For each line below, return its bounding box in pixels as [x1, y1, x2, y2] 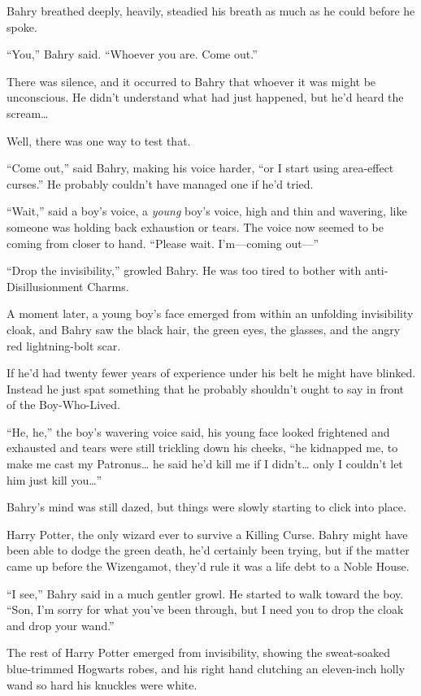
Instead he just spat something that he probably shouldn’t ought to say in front [7, 380, 405, 397]
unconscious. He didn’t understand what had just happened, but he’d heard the [7, 89, 404, 106]
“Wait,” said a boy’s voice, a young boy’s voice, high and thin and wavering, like [7, 202, 407, 220]
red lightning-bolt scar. [7, 337, 121, 354]
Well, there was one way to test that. [7, 132, 191, 149]
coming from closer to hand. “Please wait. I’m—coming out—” [7, 234, 319, 251]
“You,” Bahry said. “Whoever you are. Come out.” [7, 46, 258, 63]
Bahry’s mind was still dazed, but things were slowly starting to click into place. [7, 498, 406, 515]
